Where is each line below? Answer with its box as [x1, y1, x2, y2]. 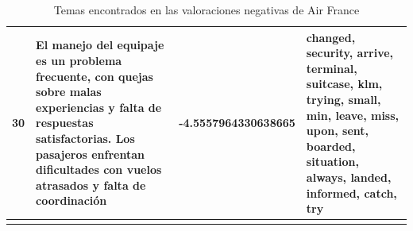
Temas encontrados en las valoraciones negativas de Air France [53, 2, 360, 17]
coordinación [36, 192, 107, 209]
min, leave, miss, [306, 106, 399, 123]
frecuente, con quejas [36, 67, 153, 84]
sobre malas [36, 83, 102, 100]
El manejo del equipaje [36, 37, 164, 53]
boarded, [306, 137, 356, 154]
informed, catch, [306, 184, 397, 201]
